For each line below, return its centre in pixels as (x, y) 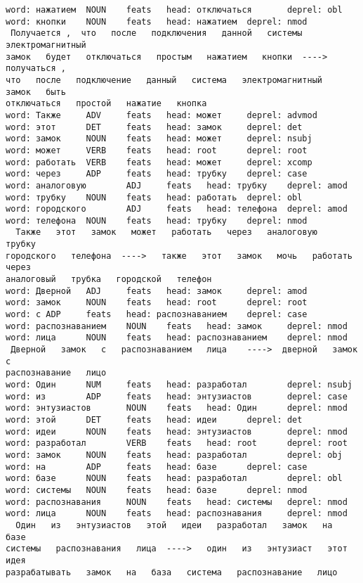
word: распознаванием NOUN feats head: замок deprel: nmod (177, 326)
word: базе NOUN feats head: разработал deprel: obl (174, 479)
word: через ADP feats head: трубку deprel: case (157, 174)
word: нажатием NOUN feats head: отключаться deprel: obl (174, 10)
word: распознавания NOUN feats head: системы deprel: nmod (177, 502)
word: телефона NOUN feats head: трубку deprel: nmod (157, 220)
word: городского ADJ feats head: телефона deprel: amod (177, 209)
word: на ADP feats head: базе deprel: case (157, 467)
